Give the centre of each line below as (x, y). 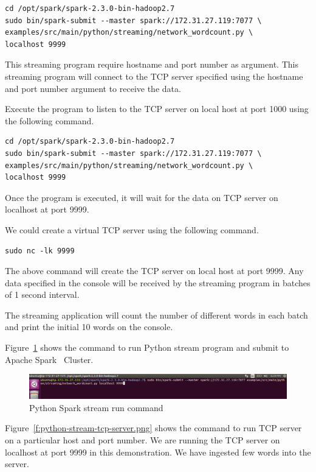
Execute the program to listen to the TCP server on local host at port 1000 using (157, 109)
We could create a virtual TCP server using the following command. (132, 229)
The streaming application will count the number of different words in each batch (156, 315)
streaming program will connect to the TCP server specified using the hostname (154, 76)
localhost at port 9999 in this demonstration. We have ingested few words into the (158, 452)
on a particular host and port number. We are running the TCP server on (143, 440)
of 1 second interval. (42, 294)
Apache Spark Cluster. (49, 359)
